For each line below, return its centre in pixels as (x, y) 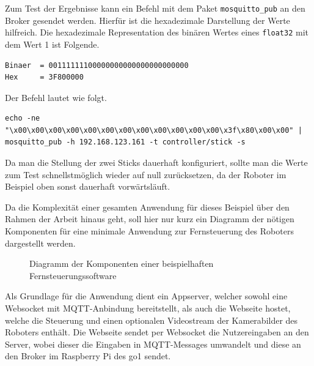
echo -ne (23, 118)
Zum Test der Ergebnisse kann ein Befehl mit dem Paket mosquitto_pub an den (155, 8)
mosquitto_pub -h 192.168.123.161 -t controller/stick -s (125, 142)
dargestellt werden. (40, 243)
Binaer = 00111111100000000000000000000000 (97, 65)
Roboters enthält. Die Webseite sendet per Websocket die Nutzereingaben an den (157, 332)
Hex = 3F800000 (44, 77)
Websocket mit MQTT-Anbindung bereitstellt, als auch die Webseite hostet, (148, 308)
